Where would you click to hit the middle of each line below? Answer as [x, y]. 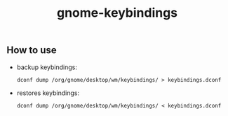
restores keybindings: [48, 93]
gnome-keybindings [117, 13]
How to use [32, 50]
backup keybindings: [47, 67]
